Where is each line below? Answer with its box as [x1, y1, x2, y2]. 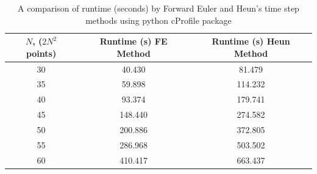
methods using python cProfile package [85, 13, 232, 26]
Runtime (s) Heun [212, 35, 290, 48]
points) [26, 46, 57, 59]
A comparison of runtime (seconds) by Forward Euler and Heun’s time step [18, 2, 299, 14]
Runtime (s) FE [99, 35, 168, 48]
